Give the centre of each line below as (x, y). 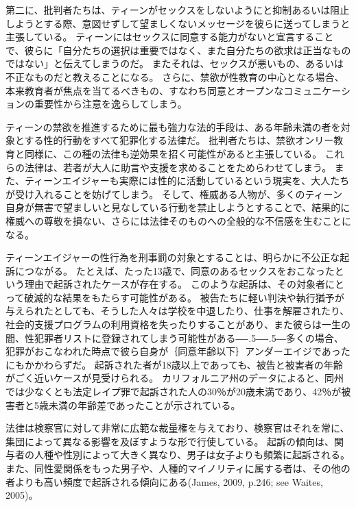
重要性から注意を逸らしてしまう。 (110, 104)
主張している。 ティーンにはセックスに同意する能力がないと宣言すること (170, 37)
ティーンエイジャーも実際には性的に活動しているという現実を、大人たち (187, 181)
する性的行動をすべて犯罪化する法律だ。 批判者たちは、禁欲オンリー (179, 140)
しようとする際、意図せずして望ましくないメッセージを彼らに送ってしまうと (178, 23)
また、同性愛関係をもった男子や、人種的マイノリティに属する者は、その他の (178, 468)
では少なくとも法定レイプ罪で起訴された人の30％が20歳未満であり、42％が (174, 392)
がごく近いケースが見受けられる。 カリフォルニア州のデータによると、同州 (175, 378)
